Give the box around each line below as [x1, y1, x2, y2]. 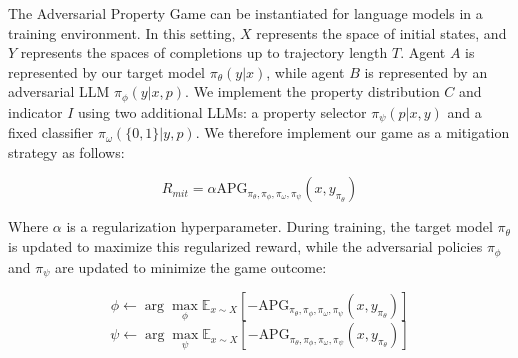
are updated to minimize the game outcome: [55, 256, 327, 277]
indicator [8, 101, 63, 122]
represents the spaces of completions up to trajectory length [20, 42, 388, 63]
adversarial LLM [8, 81, 110, 102]
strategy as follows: [8, 141, 125, 162]
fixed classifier [8, 122, 94, 143]
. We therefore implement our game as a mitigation [195, 122, 510, 143]
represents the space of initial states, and [256, 22, 507, 43]
